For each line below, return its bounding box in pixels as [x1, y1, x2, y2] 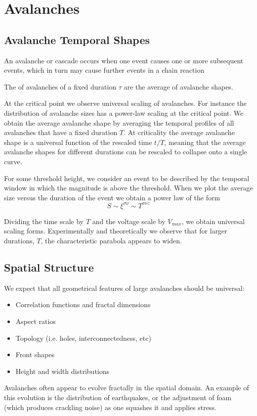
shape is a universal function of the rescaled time [4, 137, 152, 147]
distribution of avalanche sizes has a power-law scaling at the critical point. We [4, 107, 244, 118]
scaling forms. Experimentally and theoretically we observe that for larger [4, 226, 227, 236]
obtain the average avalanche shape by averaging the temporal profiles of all [4, 117, 234, 128]
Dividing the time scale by [4, 216, 84, 226]
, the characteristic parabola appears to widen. [41, 235, 182, 245]
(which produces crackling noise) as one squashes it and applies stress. [4, 402, 216, 412]
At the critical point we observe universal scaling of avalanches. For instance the [4, 98, 247, 108]
